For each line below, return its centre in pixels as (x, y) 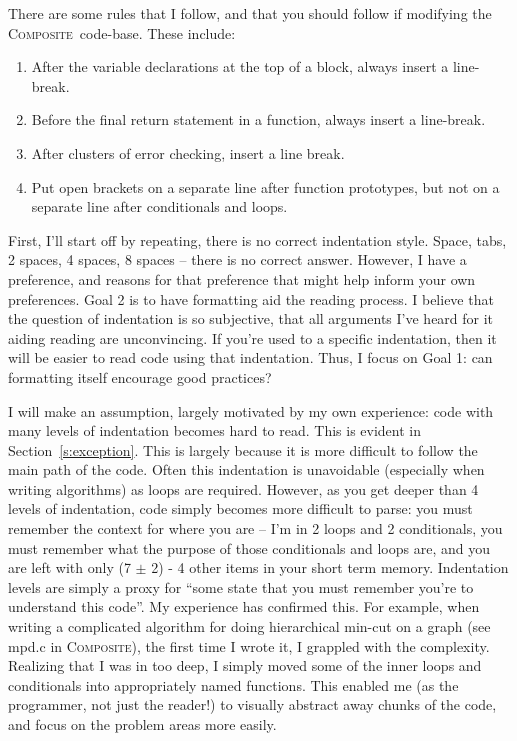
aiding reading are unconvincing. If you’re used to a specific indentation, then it (252, 337)
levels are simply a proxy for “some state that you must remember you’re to (241, 586)
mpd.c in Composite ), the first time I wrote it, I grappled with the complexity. (249, 645)
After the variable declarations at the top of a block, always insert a (240, 66)
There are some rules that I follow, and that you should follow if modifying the (250, 13)
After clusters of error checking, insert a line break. (188, 152)
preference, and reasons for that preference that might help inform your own (242, 278)
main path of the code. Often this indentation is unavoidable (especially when (246, 469)
